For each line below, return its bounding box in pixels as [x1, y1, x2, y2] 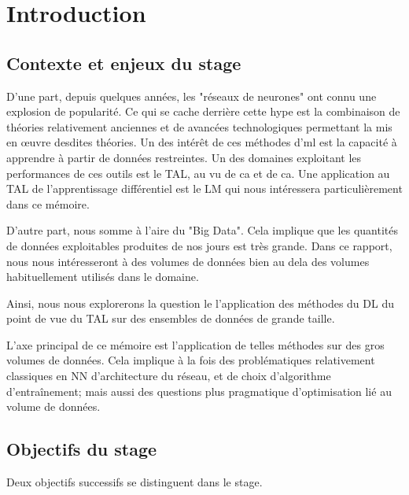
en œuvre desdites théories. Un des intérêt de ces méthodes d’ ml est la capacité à [6, 134, 397, 150]
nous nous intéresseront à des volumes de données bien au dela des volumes [6, 253, 370, 269]
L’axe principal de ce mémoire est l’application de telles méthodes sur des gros [6, 336, 385, 353]
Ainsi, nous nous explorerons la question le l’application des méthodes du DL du [6, 294, 394, 311]
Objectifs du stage [6, 437, 157, 461]
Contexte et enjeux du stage [6, 50, 241, 75]
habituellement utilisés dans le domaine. [6, 268, 199, 285]
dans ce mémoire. [6, 195, 90, 212]
